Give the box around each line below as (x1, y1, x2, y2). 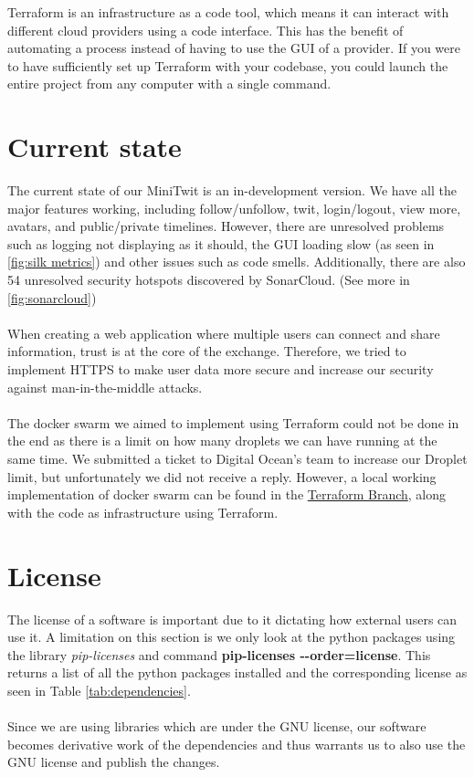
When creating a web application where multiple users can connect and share (7, 323, 440, 342)
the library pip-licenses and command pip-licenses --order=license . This (7, 645, 431, 664)
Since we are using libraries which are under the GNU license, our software (7, 717, 427, 736)
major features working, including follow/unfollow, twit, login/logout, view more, (7, 198, 461, 217)
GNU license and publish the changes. (7, 752, 220, 772)
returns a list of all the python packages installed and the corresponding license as (7, 663, 468, 682)
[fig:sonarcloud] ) (7, 288, 97, 307)
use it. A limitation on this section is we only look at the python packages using (7, 627, 456, 646)
